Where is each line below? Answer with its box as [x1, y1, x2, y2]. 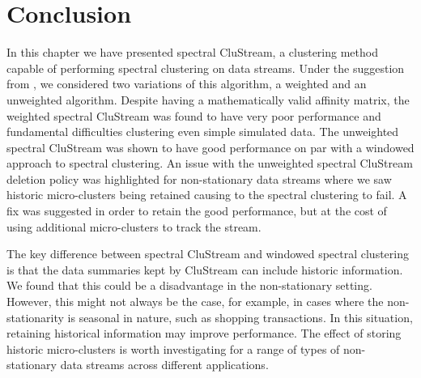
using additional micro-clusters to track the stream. [6, 218, 262, 235]
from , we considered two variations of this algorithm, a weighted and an [6, 75, 367, 92]
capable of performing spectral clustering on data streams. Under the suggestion [6, 59, 405, 76]
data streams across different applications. [60, 356, 269, 373]
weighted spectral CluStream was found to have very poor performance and [6, 107, 381, 124]
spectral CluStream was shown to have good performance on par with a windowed [6, 138, 415, 155]
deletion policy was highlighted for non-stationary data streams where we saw [6, 170, 392, 187]
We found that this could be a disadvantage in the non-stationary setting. [6, 277, 372, 294]
